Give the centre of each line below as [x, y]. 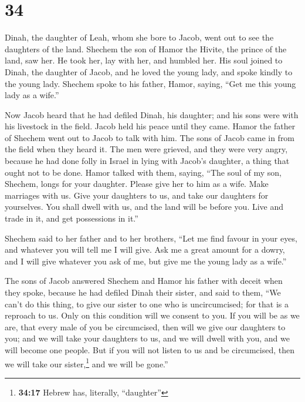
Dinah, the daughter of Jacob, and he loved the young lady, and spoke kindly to [149, 71]
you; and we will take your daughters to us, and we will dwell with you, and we [147, 338]
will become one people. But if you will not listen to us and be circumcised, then [150, 349]
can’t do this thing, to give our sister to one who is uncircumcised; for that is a [147, 304]
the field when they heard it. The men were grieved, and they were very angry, [146, 149]
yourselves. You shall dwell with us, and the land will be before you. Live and [144, 207]
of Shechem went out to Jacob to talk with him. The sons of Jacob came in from [150, 137]
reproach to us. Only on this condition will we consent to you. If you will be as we [152, 315]
